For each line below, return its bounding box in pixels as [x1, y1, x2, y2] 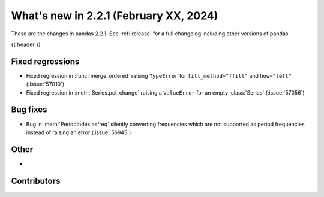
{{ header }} [11, 41, 41, 48]
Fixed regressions [11, 56, 80, 66]
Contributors [11, 175, 61, 186]
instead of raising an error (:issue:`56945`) [26, 129, 131, 136]
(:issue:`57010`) [26, 81, 65, 88]
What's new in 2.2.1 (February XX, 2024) [11, 9, 218, 22]
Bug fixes [11, 105, 47, 115]
